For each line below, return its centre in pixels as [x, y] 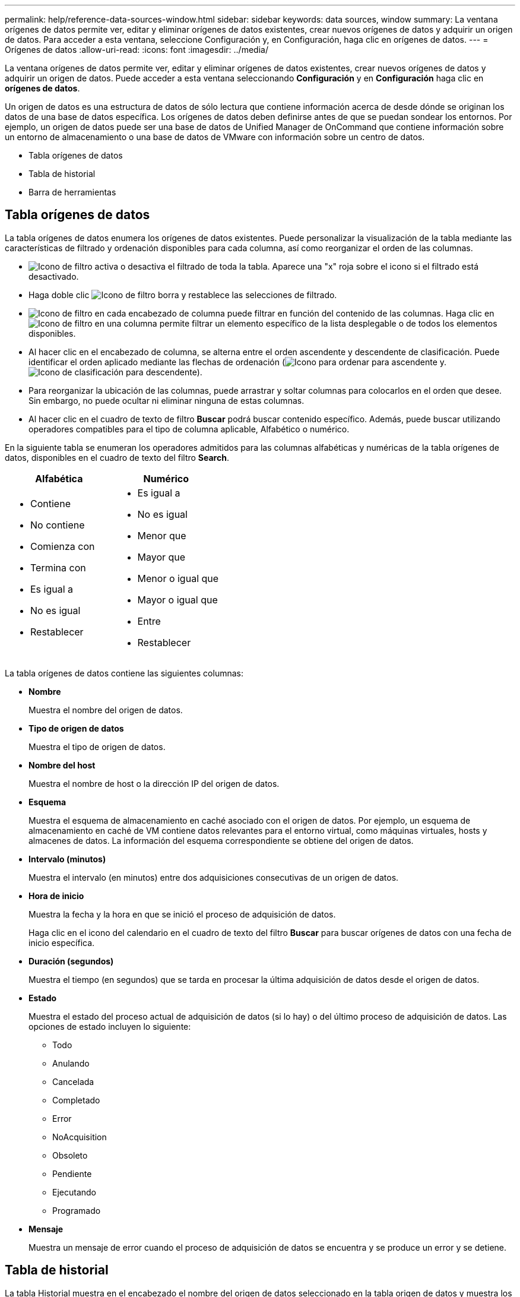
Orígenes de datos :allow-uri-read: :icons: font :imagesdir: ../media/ [137, 50]
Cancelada [73, 1081]
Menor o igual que [178, 578]
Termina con [58, 567]
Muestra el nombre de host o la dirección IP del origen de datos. [154, 783]
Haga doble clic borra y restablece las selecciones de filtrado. [183, 295]
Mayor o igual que [177, 600]
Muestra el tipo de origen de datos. [97, 746]
